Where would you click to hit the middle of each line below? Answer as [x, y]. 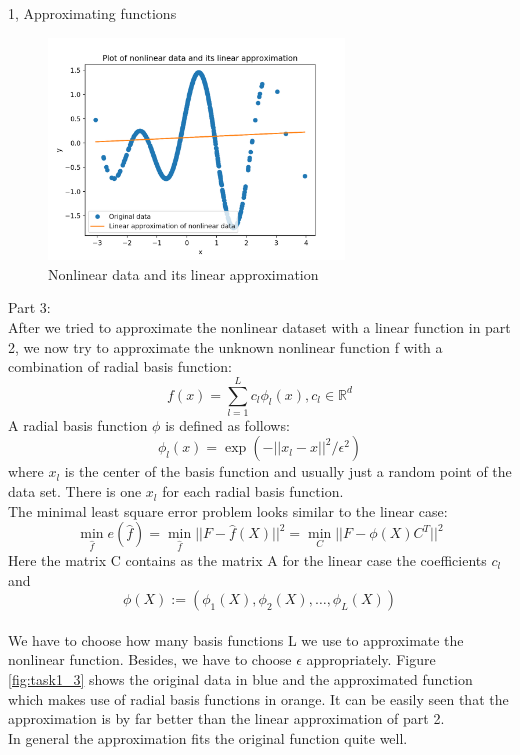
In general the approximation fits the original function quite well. [208, 737]
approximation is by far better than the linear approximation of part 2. [226, 718]
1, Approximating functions [92, 13]
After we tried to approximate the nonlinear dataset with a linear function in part [259, 326]
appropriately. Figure [371, 659]
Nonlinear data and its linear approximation [183, 273]
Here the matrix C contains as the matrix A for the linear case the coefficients [247, 560]
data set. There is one [75, 491]
